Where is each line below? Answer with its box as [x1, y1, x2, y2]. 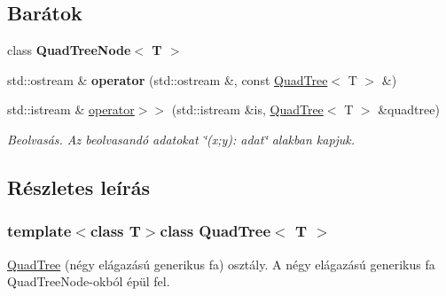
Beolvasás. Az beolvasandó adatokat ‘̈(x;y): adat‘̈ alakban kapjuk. [7, 129, 356, 148]
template [7, 220, 72, 242]
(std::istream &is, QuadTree [171, 100, 324, 119]
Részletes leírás [7, 173, 150, 200]
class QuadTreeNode [7, 41, 131, 59]
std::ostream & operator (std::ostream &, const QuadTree [7, 70, 328, 89]
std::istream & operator [7, 100, 135, 119]
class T [90, 220, 141, 242]
